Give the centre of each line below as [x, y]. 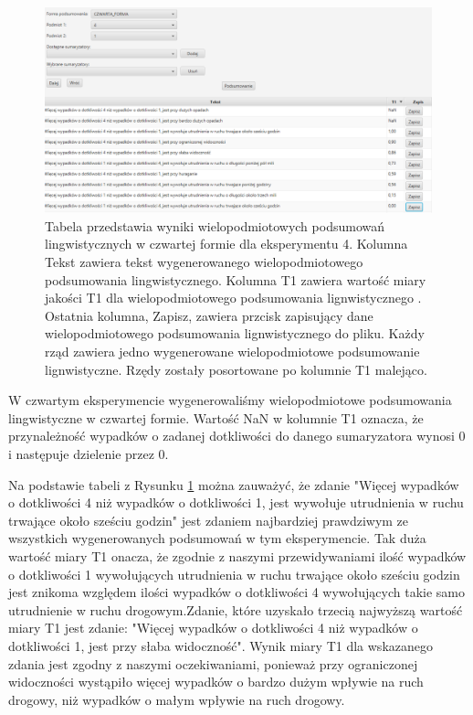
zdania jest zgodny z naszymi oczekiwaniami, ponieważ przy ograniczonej [213, 663]
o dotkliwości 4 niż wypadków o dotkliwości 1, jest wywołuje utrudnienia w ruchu [236, 502]
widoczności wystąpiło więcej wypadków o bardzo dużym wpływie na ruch [216, 682]
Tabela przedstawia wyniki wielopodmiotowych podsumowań [215, 225]
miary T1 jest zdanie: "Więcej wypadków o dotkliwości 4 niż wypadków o [213, 628]
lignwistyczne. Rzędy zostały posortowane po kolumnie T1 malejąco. [236, 369]
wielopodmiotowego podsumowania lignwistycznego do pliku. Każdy [235, 333]
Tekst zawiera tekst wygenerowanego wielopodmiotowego [204, 262]
